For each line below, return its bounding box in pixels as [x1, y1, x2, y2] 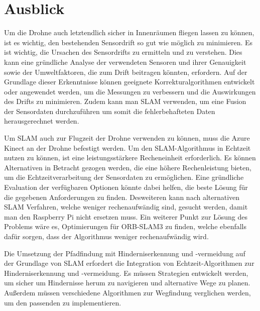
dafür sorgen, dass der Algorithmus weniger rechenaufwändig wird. [4, 231, 209, 241]
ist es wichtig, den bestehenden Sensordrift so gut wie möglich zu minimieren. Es [4, 37, 253, 47]
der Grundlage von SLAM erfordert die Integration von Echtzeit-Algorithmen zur [4, 258, 254, 268]
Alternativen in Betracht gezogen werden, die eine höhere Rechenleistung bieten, [4, 162, 251, 172]
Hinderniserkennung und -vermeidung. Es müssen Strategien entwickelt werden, [4, 267, 248, 278]
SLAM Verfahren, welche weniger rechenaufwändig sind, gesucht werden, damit [4, 201, 248, 212]
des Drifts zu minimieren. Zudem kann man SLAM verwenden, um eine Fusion [4, 96, 246, 107]
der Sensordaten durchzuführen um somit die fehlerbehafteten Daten [4, 106, 215, 116]
